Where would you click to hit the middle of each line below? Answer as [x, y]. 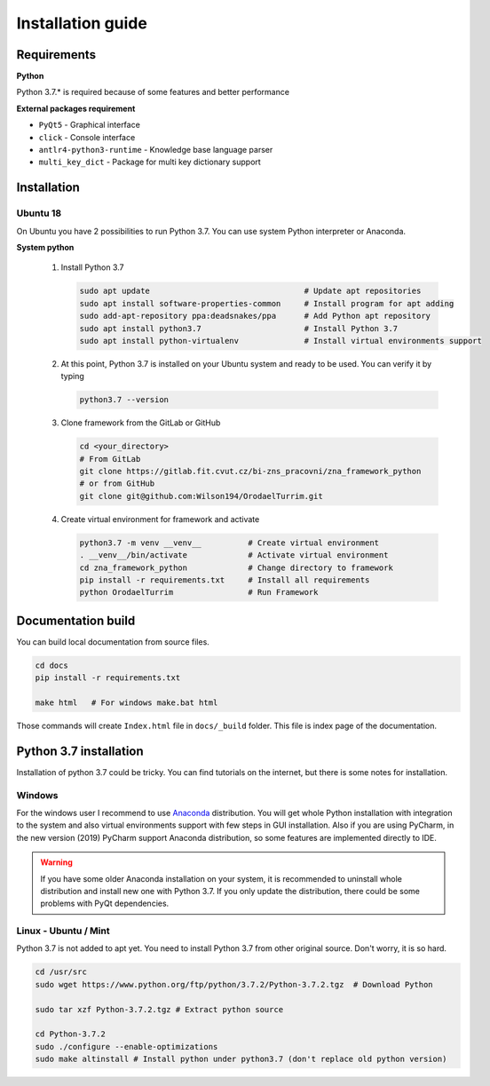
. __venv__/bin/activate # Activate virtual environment [234, 555]
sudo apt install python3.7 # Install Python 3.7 [239, 328]
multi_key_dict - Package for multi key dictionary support [150, 162]
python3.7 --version [124, 400]
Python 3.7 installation [80, 751]
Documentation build [76, 620]
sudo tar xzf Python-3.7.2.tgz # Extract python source [159, 1009]
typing [72, 377]
